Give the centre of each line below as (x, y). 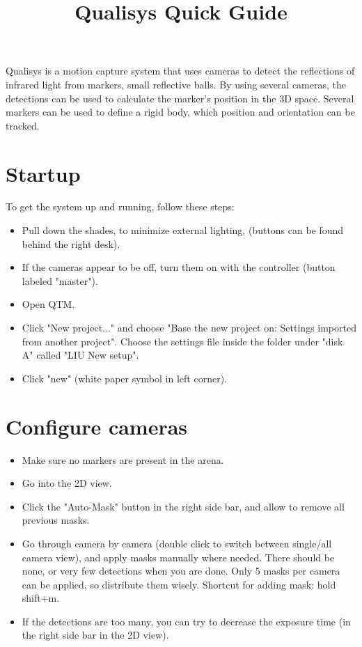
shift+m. (41, 598)
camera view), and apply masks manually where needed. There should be (178, 557)
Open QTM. (48, 304)
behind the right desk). (71, 243)
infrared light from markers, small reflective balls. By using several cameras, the (176, 84)
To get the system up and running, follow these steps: (120, 206)
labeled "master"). (60, 280)
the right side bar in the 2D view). (95, 635)
